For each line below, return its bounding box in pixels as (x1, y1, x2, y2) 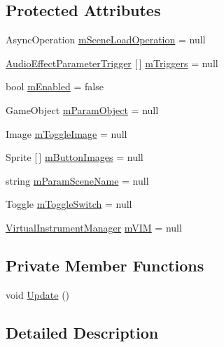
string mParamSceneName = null (6, 173, 149, 187)
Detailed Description (6, 321, 159, 343)
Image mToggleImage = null (6, 126, 127, 141)
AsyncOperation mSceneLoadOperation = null (6, 32, 206, 47)
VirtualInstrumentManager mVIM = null (6, 220, 182, 234)
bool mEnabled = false (6, 79, 104, 94)
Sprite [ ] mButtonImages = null (6, 150, 143, 164)
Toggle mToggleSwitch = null (6, 197, 132, 211)
